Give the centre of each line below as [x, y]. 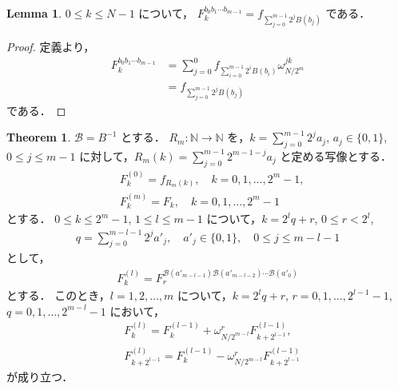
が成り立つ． [40, 377]
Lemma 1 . [34, 13]
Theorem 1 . [39, 137]
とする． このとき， [58, 295]
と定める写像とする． [336, 155]
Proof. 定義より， [51, 46]
